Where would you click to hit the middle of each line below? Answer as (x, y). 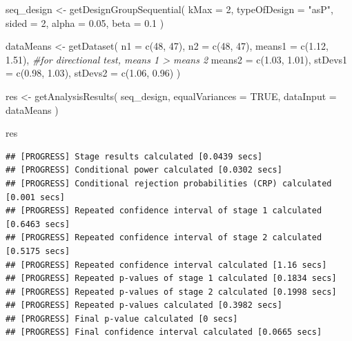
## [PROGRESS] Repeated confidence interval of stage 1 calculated (164, 211)
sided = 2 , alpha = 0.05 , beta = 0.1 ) (85, 22)
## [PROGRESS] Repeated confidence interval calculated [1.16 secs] (166, 265)
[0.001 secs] (35, 197)
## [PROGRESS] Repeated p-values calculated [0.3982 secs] (144, 305)
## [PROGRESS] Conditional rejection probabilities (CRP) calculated (169, 183)
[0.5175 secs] (38, 251)
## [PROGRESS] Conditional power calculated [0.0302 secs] (144, 170)
